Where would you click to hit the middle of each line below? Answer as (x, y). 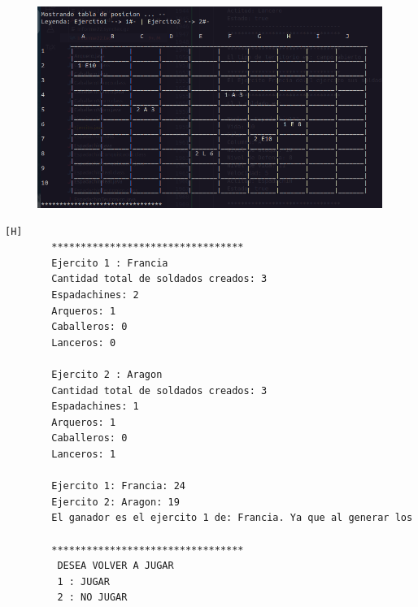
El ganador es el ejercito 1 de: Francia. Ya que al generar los (232, 518)
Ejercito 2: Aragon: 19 (115, 502)
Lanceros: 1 (84, 454)
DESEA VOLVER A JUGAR (115, 566)
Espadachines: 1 (95, 407)
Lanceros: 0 (84, 343)
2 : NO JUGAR (92, 598)
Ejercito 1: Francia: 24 (118, 486)
